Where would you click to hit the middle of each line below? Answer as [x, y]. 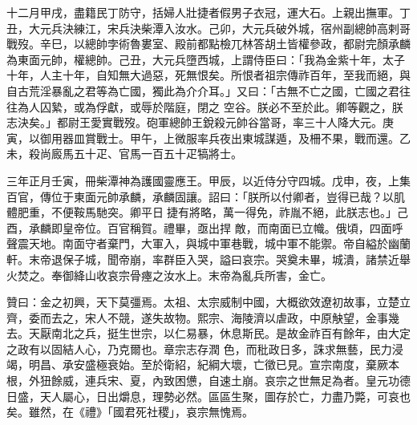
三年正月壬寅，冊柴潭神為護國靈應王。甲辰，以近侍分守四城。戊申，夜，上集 [208, 180]
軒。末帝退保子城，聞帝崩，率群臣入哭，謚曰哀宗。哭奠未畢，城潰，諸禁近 [203, 259]
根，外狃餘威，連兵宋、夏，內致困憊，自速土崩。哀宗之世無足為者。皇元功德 [208, 380]
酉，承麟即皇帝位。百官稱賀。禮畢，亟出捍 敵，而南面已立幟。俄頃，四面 [199, 227]
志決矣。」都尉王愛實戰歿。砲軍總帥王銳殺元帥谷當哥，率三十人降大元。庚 [200, 122]
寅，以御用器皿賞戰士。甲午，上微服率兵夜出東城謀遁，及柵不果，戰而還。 [203, 138]
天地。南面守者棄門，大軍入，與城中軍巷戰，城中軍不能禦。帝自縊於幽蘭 [219, 243]
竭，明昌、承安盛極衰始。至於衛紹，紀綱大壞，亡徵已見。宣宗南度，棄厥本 [203, 364]
